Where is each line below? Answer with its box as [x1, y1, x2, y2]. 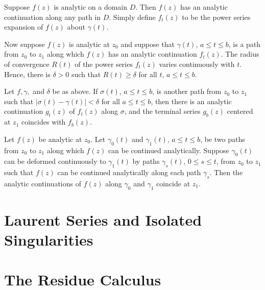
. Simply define [109, 11, 156, 22]
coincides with [21, 116, 66, 127]
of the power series [75, 58, 133, 69]
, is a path [228, 38, 261, 49]
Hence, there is [4, 68, 51, 79]
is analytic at [69, 38, 110, 49]
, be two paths [200, 133, 245, 144]
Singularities [4, 229, 93, 250]
